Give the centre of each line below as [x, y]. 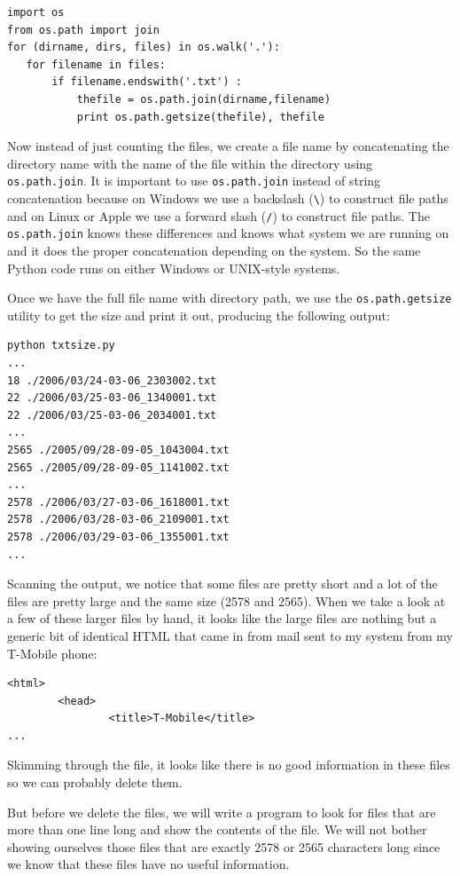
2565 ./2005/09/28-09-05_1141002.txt [118, 467]
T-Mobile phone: [52, 653]
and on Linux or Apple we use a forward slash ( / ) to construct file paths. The [218, 215]
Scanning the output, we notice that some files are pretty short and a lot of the [222, 584]
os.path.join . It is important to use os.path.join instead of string [194, 181]
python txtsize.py [61, 346]
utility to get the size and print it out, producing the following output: [199, 315]
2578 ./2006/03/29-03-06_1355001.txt [118, 537]
